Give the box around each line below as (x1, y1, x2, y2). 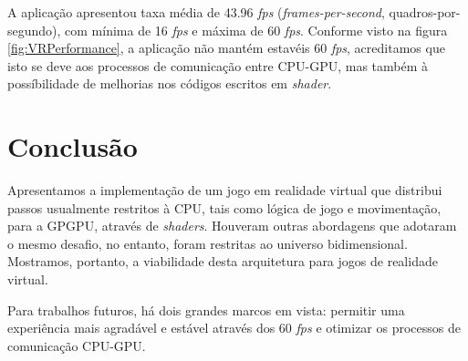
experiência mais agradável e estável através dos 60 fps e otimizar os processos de (7, 318, 462, 337)
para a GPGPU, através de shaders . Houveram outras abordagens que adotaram (7, 216, 457, 235)
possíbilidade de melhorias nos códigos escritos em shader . (7, 74, 332, 93)
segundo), (7, 20, 61, 39)
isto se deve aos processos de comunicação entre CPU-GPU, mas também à (7, 56, 429, 75)
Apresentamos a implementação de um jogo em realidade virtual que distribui (7, 180, 442, 200)
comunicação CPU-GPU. (7, 335, 146, 355)
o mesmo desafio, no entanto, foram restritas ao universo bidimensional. (7, 233, 408, 253)
